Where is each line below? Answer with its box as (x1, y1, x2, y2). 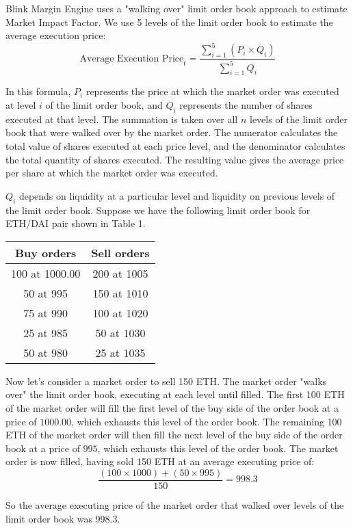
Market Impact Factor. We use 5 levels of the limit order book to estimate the (5, 14, 333, 29)
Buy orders (14, 244, 77, 261)
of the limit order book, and (45, 98, 163, 112)
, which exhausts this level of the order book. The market (97, 440, 339, 455)
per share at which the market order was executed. (5, 166, 218, 180)
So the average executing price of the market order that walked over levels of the (5, 498, 344, 512)
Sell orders (91, 244, 150, 261)
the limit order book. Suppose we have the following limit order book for (5, 202, 311, 217)
